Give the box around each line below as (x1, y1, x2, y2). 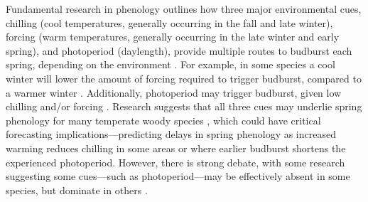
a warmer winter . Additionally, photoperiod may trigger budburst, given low (6, 85, 342, 100)
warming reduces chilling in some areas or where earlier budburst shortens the (6, 140, 346, 155)
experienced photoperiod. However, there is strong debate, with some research (6, 154, 345, 169)
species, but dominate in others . (6, 182, 148, 197)
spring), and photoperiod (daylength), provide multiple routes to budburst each (6, 43, 352, 58)
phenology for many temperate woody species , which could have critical (6, 112, 321, 127)
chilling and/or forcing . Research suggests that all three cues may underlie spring (6, 99, 362, 114)
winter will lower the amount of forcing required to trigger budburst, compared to (6, 70, 362, 85)
